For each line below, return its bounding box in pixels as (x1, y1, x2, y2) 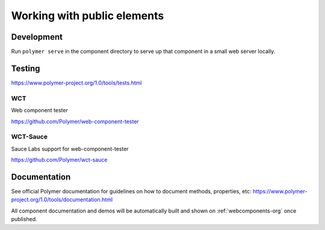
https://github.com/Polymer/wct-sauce (11, 156, 108, 163)
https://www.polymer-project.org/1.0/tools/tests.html (11, 79, 142, 86)
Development (11, 32, 63, 42)
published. (11, 216, 37, 223)
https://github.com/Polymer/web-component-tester (11, 118, 140, 125)
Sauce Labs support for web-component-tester (11, 145, 129, 153)
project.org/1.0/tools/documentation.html (11, 196, 113, 204)
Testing (11, 63, 40, 73)
